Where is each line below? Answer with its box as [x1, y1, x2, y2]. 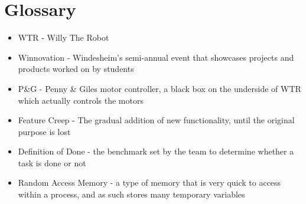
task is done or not [18, 156, 86, 169]
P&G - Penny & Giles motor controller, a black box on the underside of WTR [18, 82, 301, 94]
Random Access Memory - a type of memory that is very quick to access [18, 176, 281, 189]
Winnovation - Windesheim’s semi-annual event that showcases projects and [18, 51, 294, 63]
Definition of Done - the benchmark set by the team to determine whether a [18, 145, 294, 157]
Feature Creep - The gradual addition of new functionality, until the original [18, 114, 295, 126]
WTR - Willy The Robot [18, 31, 109, 44]
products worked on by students [18, 62, 134, 75]
